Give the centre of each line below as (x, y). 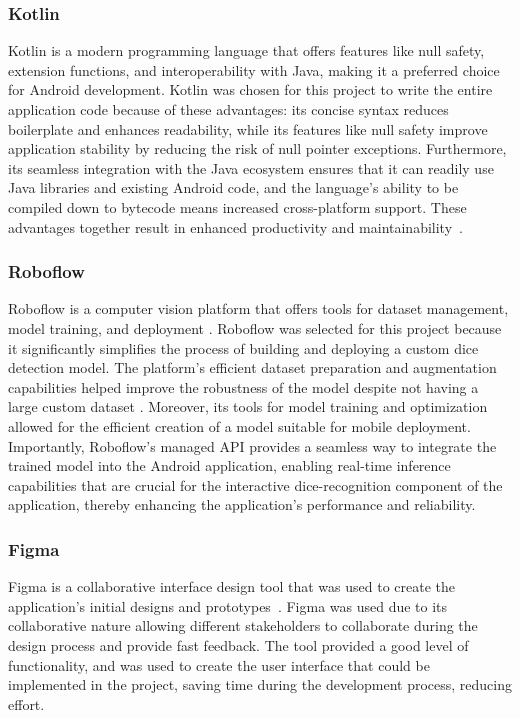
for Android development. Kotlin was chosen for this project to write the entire (250, 89)
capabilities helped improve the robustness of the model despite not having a (243, 386)
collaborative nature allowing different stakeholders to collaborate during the (243, 625)
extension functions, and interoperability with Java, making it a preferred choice (254, 69)
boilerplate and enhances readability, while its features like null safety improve (248, 128)
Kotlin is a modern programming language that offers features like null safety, (246, 50)
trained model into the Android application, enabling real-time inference (229, 465)
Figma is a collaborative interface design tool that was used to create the (232, 586)
